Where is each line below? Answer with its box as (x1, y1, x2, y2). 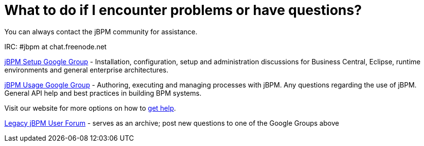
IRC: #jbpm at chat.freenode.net (4, 42, 107, 51)
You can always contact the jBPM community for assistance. (4, 27, 197, 36)
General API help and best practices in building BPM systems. (4, 88, 202, 97)
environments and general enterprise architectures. (4, 65, 168, 74)
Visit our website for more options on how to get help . (4, 103, 176, 112)
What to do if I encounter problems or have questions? (4, 2, 362, 18)
